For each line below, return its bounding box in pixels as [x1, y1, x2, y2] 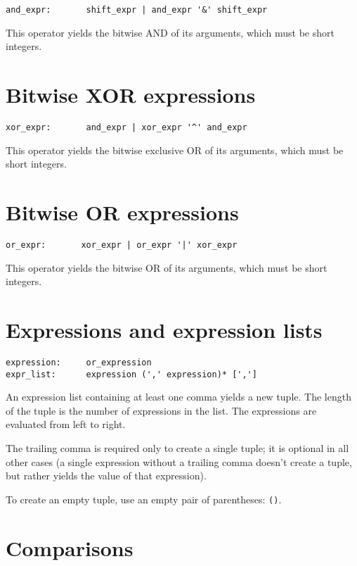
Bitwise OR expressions [6, 198, 239, 226]
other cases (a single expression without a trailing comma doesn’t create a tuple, [6, 454, 352, 469]
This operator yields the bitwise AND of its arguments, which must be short [6, 25, 335, 39]
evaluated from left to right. [6, 417, 126, 432]
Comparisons [6, 533, 134, 562]
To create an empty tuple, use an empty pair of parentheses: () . [6, 491, 282, 506]
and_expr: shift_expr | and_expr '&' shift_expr [6, 5, 268, 15]
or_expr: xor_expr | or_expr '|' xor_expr [6, 239, 238, 250]
